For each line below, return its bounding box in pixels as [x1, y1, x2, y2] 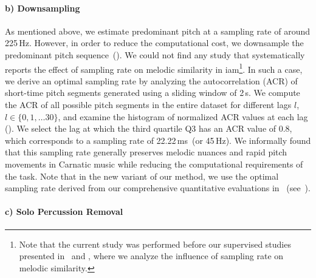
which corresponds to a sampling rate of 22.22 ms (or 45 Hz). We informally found [5, 134, 311, 146]
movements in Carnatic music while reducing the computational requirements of [5, 157, 303, 170]
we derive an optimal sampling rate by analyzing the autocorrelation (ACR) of [5, 74, 298, 87]
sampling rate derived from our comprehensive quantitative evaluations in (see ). [5, 181, 311, 194]
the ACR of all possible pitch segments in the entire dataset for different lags [5, 98, 292, 111]
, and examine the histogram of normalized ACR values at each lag [58, 110, 308, 123]
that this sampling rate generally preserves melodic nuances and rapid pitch [5, 146, 287, 158]
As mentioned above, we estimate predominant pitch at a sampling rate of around [5, 24, 310, 37]
